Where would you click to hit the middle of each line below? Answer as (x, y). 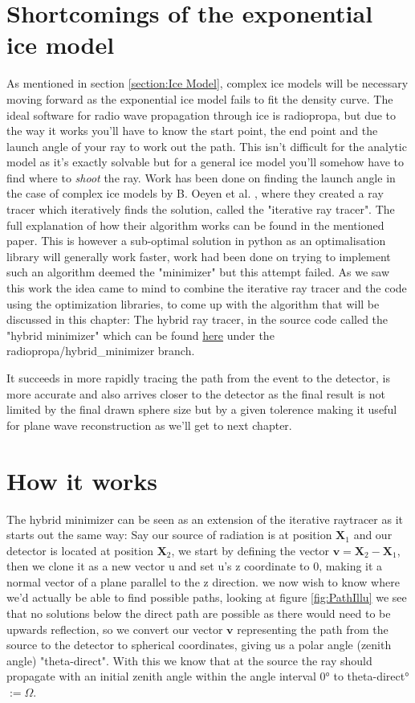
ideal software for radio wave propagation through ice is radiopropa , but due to (201, 114)
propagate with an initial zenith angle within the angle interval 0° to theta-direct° (208, 676)
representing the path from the (313, 629)
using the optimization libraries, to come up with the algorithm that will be (193, 303)
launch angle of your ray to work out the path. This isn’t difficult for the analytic (207, 146)
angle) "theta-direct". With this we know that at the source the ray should (189, 660)
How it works (82, 480)
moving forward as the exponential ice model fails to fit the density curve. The (200, 98)
